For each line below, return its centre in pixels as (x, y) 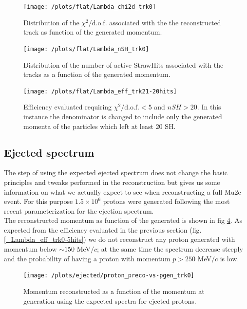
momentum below (30, 249)
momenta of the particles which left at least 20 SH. (100, 126)
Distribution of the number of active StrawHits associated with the (123, 64)
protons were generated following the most (166, 201)
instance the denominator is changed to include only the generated (123, 116)
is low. (229, 258)
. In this (209, 107)
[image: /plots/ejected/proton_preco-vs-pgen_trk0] (109, 276)
